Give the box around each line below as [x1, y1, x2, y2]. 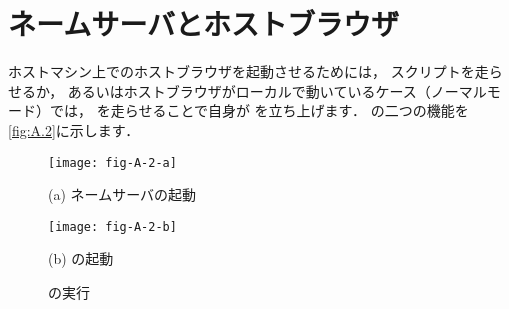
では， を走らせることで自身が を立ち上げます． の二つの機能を [49, 100, 469, 121]
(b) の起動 [48, 248, 114, 269]
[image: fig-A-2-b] [48, 219, 177, 234]
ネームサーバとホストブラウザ [8, 3, 399, 44]
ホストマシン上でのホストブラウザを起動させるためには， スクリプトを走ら [8, 61, 503, 82]
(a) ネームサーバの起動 [48, 184, 196, 205]
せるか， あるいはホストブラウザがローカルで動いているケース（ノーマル [8, 80, 487, 101]
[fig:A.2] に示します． [8, 119, 140, 140]
